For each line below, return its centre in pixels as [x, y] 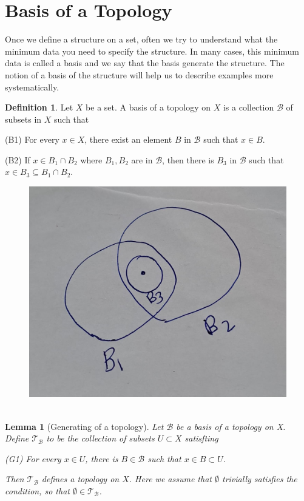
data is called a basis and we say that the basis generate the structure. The [145, 63]
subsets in [23, 119]
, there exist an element [128, 139]
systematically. [32, 87]
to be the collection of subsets [100, 438]
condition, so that [37, 491]
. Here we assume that [170, 479]
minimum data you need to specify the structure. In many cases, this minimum [152, 51]
